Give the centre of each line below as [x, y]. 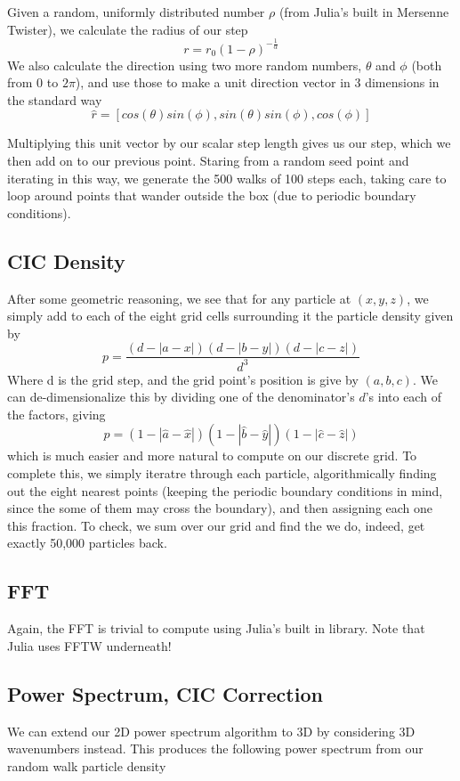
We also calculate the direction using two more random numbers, [185, 65]
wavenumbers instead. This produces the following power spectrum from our [215, 748]
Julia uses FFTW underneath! [89, 645]
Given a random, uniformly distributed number [136, 12]
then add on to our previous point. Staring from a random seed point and [208, 160]
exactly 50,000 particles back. [87, 543]
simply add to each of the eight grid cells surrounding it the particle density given [230, 316]
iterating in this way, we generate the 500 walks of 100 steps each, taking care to [227, 178]
